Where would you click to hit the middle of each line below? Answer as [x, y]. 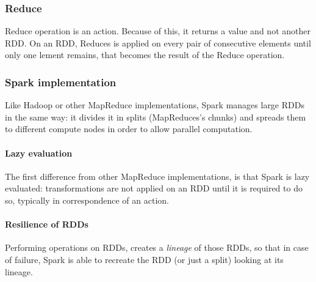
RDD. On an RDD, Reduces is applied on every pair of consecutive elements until [158, 43]
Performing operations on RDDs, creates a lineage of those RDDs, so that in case [157, 247]
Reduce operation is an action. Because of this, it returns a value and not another [158, 31]
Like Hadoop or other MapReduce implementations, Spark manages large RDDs [155, 105]
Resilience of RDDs [47, 224]
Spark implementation [61, 82]
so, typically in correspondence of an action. [87, 200]
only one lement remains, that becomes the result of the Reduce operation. [145, 55]
